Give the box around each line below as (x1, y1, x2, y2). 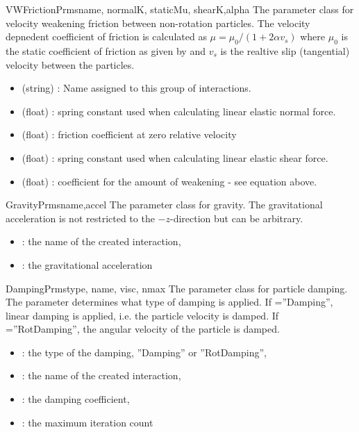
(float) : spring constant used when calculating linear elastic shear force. (22, 150, 328, 165)
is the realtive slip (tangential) (220, 43, 350, 58)
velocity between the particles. (6, 57, 135, 72)
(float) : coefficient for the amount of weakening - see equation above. (22, 174, 317, 188)
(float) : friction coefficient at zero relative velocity (22, 127, 237, 142)
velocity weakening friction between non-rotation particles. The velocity (6, 15, 310, 30)
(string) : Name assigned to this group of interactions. (22, 81, 251, 95)
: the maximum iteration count (22, 415, 153, 429)
